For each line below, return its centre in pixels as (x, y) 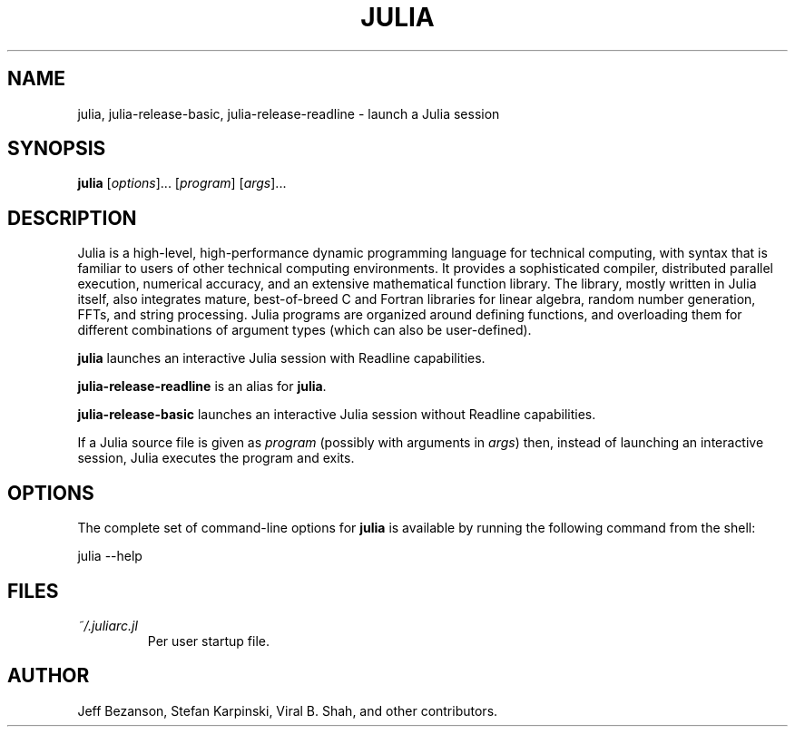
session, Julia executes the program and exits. (216, 458)
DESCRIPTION (72, 218)
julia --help (110, 556)
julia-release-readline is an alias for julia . (202, 387)
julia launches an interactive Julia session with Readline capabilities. (281, 358)
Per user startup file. (208, 641)
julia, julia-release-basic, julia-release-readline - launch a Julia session (289, 113)
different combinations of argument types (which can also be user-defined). (304, 330)
